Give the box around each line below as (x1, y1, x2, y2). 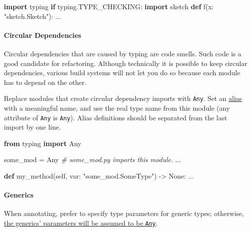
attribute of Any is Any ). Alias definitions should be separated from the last (4, 112, 227, 122)
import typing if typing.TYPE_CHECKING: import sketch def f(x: (4, 1, 214, 11)
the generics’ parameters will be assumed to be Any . (4, 218, 158, 228)
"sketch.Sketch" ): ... (4, 11, 61, 21)
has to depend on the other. (4, 77, 87, 87)
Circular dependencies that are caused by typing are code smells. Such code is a (4, 48, 241, 58)
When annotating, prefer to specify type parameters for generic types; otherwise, (4, 208, 244, 218)
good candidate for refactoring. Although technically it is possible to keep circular (4, 58, 248, 68)
